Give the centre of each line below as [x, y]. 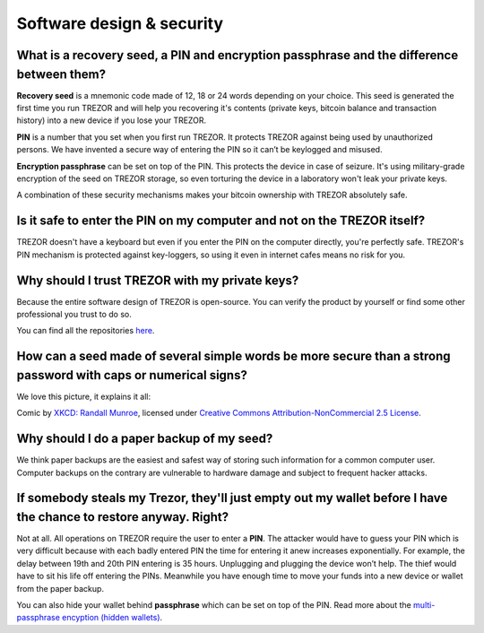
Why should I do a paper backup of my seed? [145, 439]
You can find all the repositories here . [86, 331]
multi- [424, 605]
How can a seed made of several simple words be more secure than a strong [234, 356]
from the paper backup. [60, 588]
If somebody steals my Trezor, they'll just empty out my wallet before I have [232, 498]
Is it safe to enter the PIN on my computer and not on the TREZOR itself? [221, 221]
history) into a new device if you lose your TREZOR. [111, 120]
